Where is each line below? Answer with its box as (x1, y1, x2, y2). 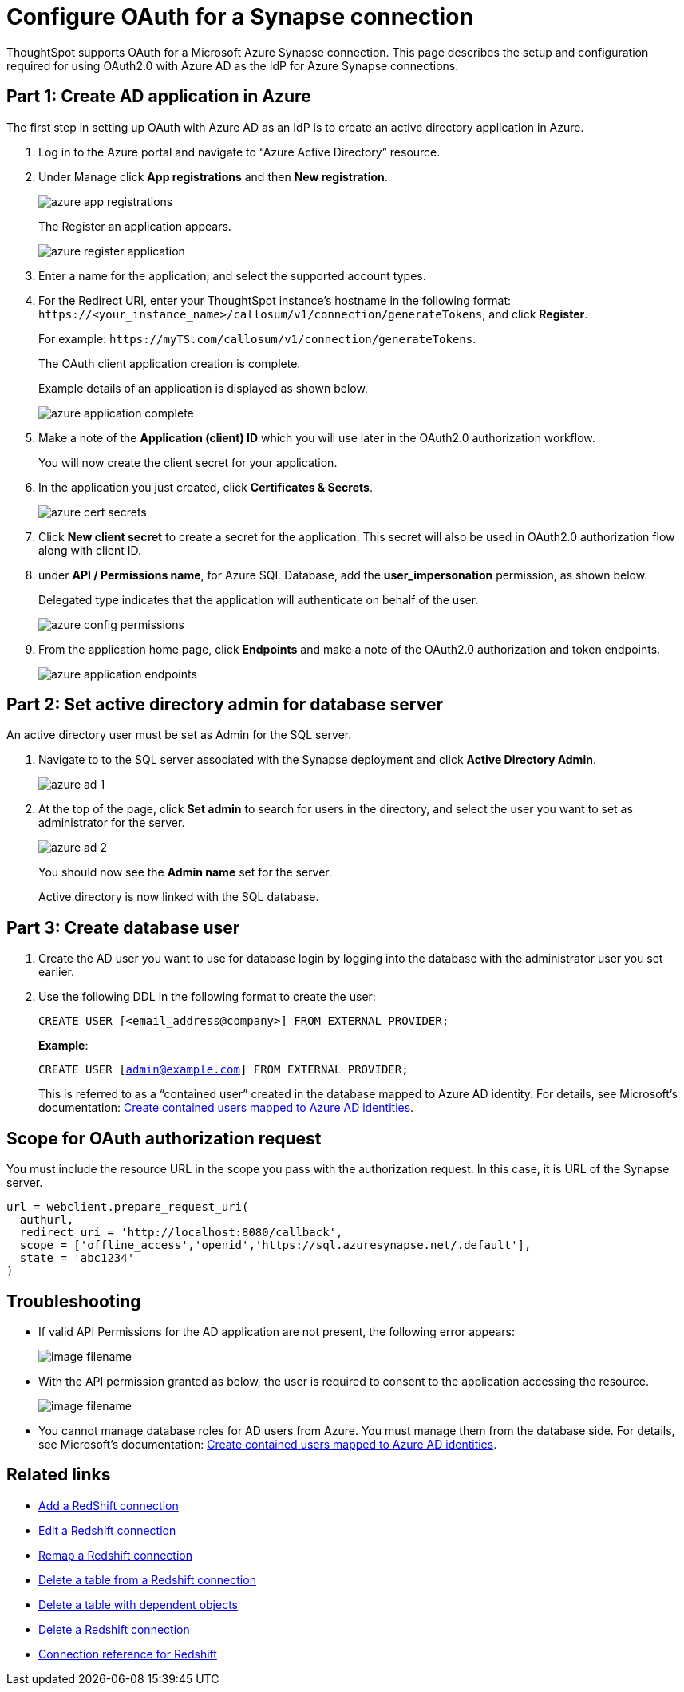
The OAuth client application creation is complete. (38, 356, 301, 370)
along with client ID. (38, 543, 142, 557)
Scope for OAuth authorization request (6, 1128, 322, 1148)
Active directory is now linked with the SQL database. (38, 890, 319, 904)
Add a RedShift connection (38, 1498, 179, 1512)
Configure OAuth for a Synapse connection (6, 3, 473, 30)
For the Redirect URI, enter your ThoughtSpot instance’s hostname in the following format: (38, 293, 512, 307)
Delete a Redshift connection (38, 1622, 190, 1636)
